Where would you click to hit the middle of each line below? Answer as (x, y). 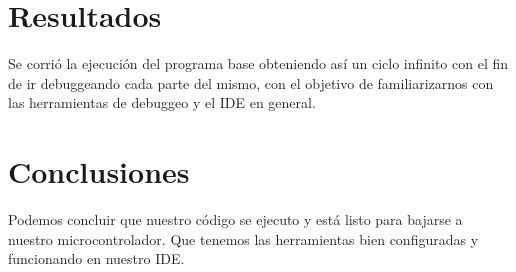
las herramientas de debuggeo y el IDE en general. (162, 102)
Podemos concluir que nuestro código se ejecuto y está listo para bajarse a (235, 219)
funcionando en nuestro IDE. (96, 258)
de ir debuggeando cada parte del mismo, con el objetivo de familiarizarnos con (251, 82)
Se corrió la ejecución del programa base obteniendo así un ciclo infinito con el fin (258, 63)
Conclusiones (99, 171)
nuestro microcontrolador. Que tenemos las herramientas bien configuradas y (243, 238)
